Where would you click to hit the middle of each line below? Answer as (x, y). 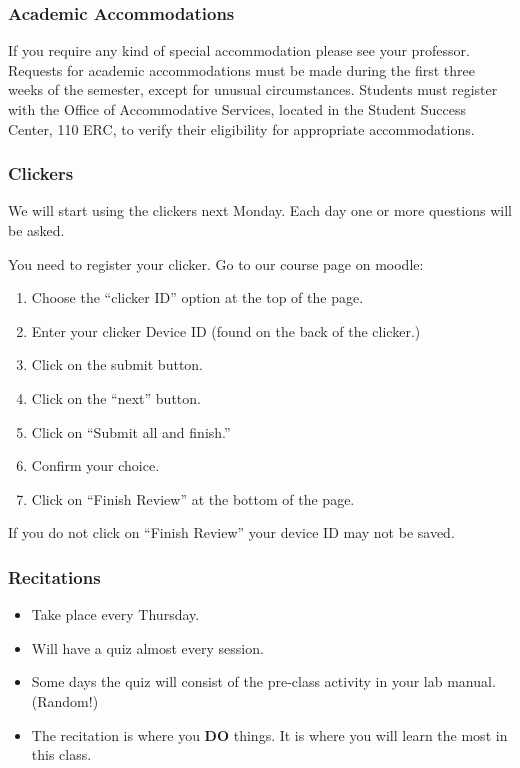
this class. (61, 754)
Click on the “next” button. (116, 397)
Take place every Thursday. (115, 614)
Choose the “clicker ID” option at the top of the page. (197, 297)
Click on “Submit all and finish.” (131, 431)
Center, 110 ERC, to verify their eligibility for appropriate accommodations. (241, 128)
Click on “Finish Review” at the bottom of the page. (193, 498)
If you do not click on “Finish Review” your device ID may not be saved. (231, 532)
